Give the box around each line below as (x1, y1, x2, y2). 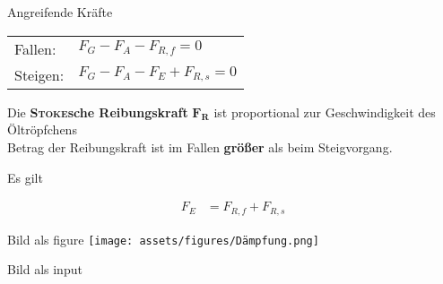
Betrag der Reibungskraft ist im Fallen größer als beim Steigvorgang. (7, 137, 393, 156)
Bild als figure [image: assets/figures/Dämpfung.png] (7, 229, 319, 248)
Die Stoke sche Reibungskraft (7, 102, 188, 121)
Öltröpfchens (7, 120, 77, 139)
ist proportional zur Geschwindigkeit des (213, 102, 436, 121)
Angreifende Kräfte (7, 3, 113, 21)
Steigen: (14, 64, 65, 85)
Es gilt (7, 168, 43, 186)
